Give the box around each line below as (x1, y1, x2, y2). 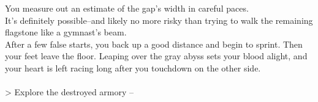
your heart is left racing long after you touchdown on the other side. (5, 61, 261, 74)
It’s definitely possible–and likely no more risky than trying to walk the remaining (5, 13, 313, 26)
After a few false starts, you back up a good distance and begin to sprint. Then (5, 37, 303, 50)
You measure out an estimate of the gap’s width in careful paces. (5, 2, 249, 14)
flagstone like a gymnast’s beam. (5, 26, 127, 38)
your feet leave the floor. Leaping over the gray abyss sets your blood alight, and (5, 49, 308, 62)
